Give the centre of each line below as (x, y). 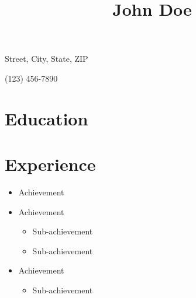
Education (47, 118)
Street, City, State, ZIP (47, 59)
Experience (50, 164)
